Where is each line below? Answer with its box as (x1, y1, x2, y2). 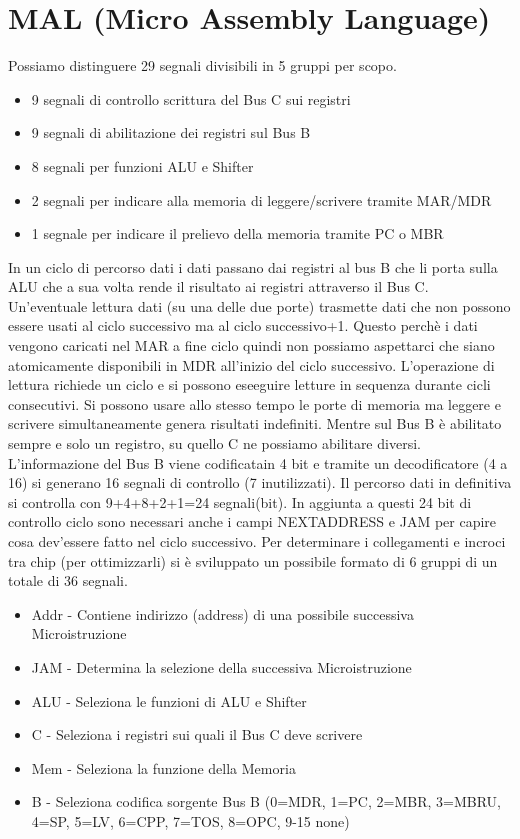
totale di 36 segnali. (8, 570, 128, 591)
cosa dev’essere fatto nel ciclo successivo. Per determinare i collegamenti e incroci (8, 531, 506, 551)
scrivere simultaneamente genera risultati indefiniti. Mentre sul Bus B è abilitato (8, 413, 502, 434)
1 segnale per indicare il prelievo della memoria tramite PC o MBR (31, 223, 444, 244)
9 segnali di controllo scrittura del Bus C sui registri (31, 88, 351, 109)
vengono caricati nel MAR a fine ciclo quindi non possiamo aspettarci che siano (8, 335, 495, 356)
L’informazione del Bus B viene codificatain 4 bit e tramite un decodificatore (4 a (8, 452, 508, 473)
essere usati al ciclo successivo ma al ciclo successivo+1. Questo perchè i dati (8, 315, 478, 336)
